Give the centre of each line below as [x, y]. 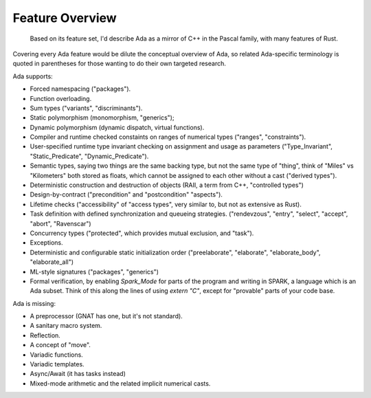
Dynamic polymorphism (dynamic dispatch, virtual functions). [117, 127]
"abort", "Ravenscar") [61, 223]
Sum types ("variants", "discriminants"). [86, 108]
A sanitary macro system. [66, 326]
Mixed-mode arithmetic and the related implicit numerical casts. [120, 383]
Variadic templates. [57, 364]
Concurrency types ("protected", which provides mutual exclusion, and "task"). [142, 233]
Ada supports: [33, 76]
